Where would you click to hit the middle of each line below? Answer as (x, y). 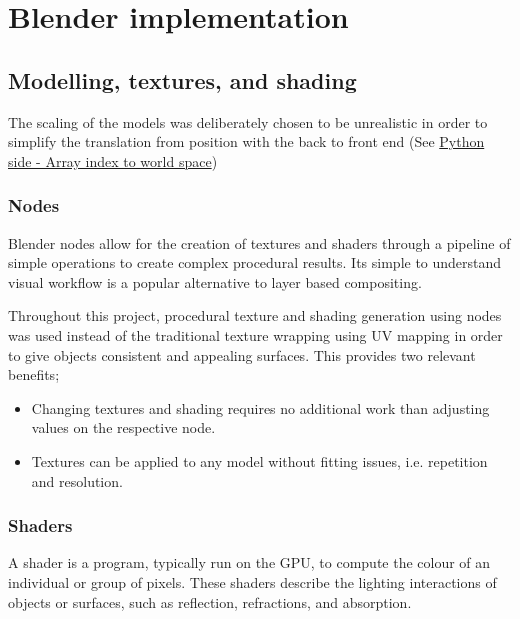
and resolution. (77, 480)
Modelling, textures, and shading (182, 79)
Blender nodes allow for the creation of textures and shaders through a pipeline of (259, 242)
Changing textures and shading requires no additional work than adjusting (260, 407)
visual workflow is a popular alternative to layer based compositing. (215, 281)
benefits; (34, 374)
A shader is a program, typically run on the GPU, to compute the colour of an (249, 562)
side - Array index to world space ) (113, 160)
